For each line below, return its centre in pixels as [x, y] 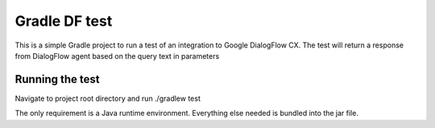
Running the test [57, 79]
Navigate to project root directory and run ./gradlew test [108, 98]
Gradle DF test [64, 21]
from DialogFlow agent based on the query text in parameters [117, 56]
